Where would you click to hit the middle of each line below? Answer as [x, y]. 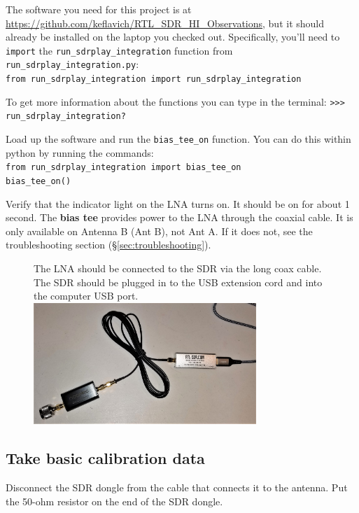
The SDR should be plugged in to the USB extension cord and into [178, 282]
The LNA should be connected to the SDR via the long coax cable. [178, 268]
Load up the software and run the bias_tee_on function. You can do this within [178, 139]
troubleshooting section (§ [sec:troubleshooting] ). [108, 245]
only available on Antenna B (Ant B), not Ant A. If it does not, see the [159, 231]
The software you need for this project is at [99, 9]
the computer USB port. [86, 296]
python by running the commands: [80, 152]
